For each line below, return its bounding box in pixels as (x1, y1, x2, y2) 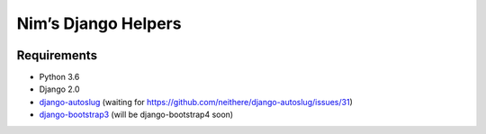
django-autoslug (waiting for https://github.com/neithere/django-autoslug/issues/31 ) (39, 96, 353, 107)
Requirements (16, 48, 98, 63)
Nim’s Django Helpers (16, 13, 182, 33)
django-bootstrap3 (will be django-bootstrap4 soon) (39, 109, 234, 121)
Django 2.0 (39, 84, 80, 94)
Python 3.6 (39, 72, 80, 83)
